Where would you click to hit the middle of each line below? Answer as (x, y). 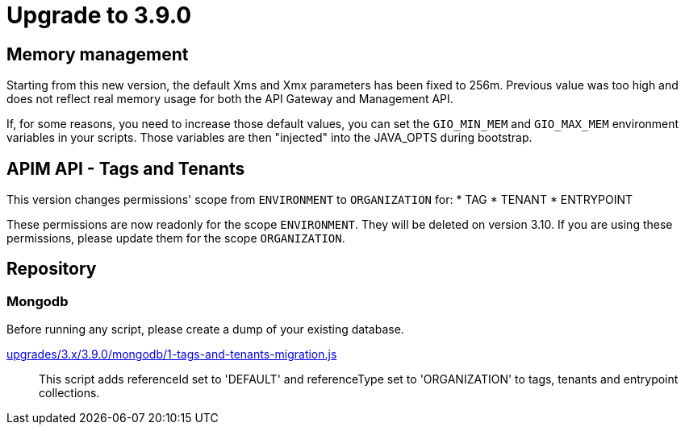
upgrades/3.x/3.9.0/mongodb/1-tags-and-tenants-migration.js (172, 354)
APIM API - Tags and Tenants (126, 168)
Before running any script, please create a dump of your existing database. (205, 329)
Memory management (98, 54)
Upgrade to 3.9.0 (99, 15)
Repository (52, 269)
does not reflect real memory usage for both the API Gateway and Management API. (230, 99)
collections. (69, 393)
